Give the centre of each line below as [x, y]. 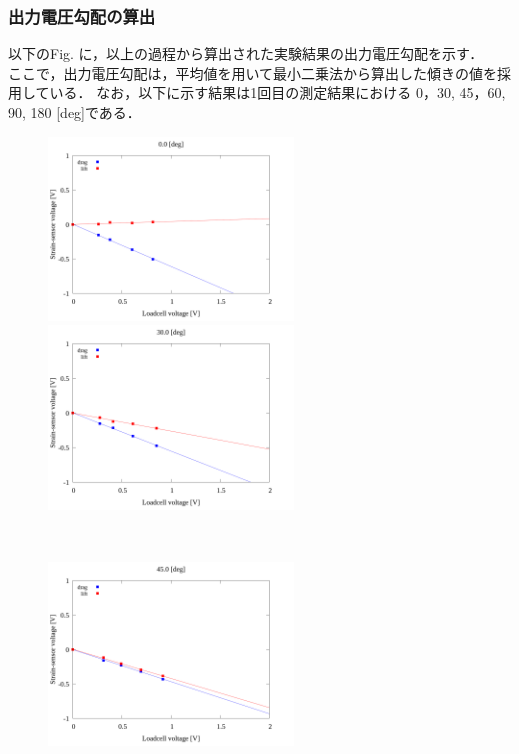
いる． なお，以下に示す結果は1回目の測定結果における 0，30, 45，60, [277, 92]
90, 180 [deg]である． [74, 112]
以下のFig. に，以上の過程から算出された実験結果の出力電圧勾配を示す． [246, 53]
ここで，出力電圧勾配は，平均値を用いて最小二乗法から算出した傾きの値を [253, 72]
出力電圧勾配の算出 [82, 15]
